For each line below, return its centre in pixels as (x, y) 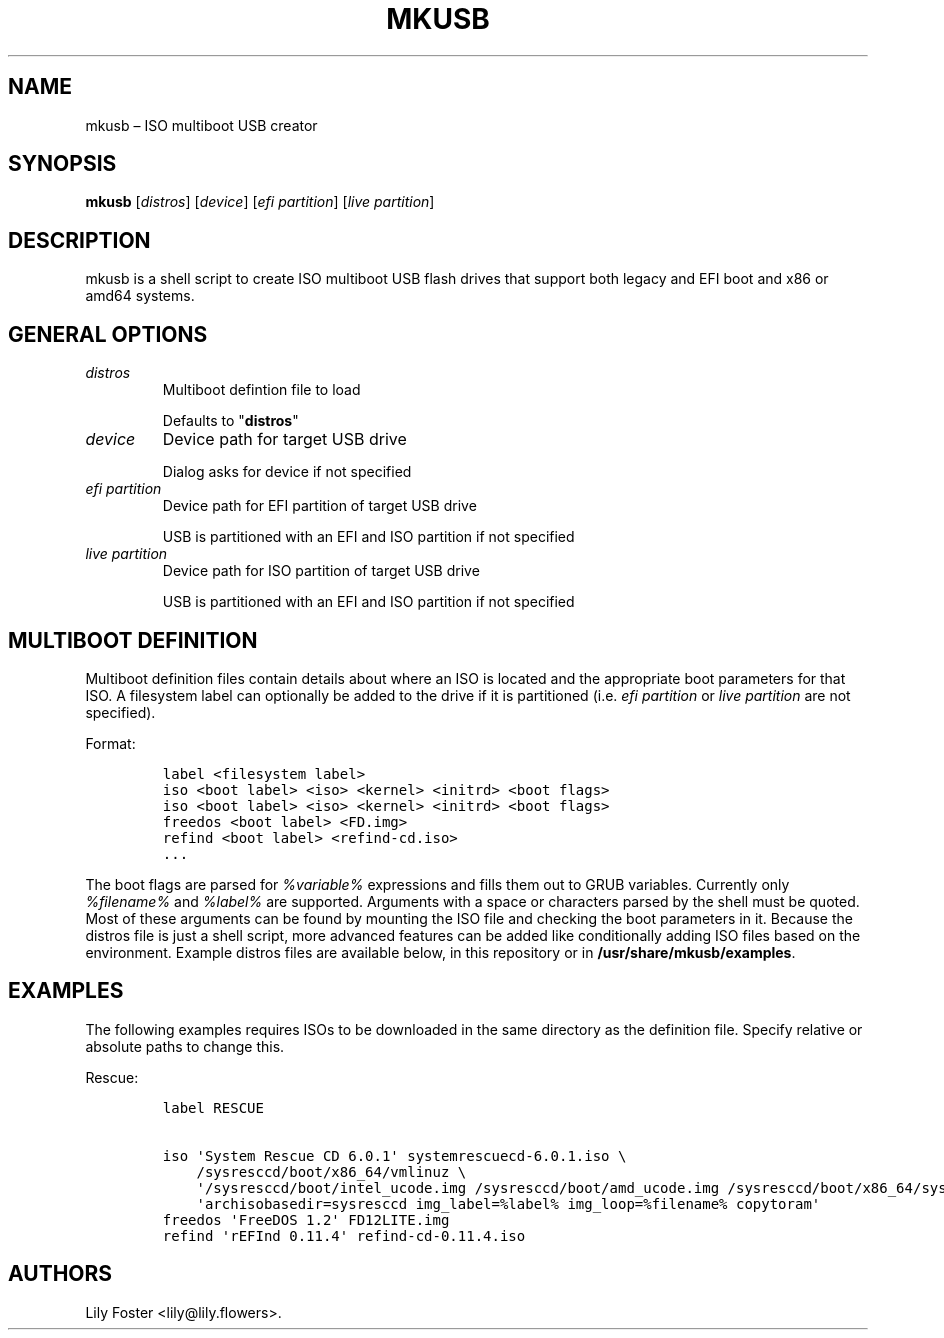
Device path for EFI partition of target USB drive (319, 506)
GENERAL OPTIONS (108, 334)
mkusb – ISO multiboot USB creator (201, 125)
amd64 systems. (140, 296)
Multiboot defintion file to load (261, 390)
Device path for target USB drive (284, 439)
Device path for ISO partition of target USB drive (321, 571)
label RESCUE (213, 1107)
